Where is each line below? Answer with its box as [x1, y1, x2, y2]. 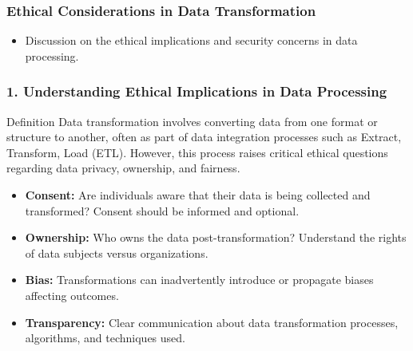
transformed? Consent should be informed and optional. [25, 202, 300, 219]
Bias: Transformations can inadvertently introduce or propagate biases [25, 271, 374, 288]
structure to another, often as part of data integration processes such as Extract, [6, 128, 402, 145]
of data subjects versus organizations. [25, 244, 208, 261]
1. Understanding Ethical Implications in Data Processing [6, 81, 387, 101]
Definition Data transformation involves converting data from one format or [6, 112, 378, 129]
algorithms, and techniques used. [25, 329, 185, 346]
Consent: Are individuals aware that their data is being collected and [25, 187, 371, 203]
